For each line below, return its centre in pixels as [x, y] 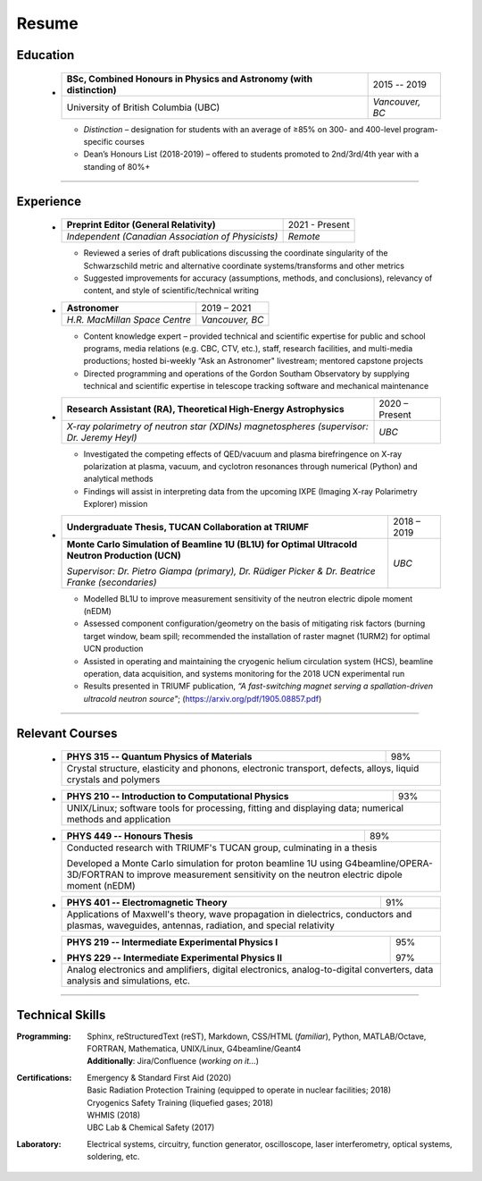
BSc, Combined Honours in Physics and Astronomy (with [189, 79]
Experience [49, 201]
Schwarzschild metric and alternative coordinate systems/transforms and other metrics [244, 266]
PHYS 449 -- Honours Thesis [130, 836]
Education [46, 55]
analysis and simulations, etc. [129, 981]
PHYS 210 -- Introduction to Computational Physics [178, 797]
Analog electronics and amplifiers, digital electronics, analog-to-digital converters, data [250, 970]
